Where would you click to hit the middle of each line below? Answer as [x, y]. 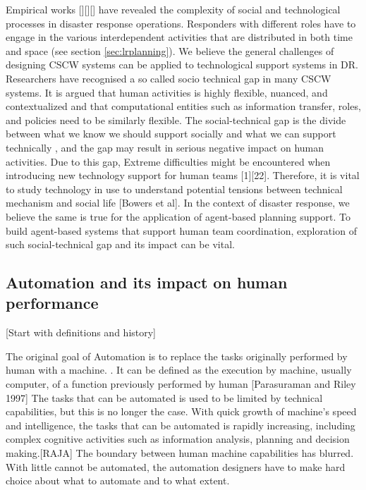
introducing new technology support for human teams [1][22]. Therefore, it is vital [183, 175]
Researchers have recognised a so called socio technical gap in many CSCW [169, 78]
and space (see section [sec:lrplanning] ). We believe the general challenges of [170, 50]
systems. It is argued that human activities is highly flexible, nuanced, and [167, 92]
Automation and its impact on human [147, 282]
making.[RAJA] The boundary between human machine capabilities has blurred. [180, 453]
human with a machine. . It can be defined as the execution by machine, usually [179, 370]
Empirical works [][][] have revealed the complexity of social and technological [173, 9]
